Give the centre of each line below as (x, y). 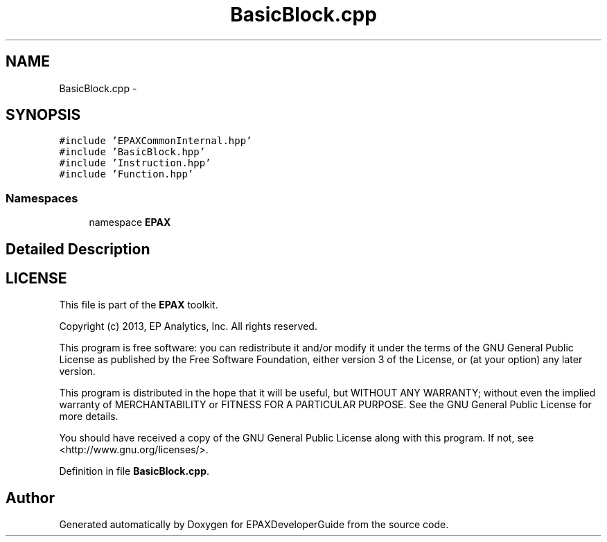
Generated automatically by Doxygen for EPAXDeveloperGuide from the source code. (254, 525)
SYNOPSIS (43, 115)
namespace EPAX (130, 222)
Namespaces (42, 198)
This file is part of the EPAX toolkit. (139, 305)
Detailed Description (78, 249)
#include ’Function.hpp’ (126, 174)
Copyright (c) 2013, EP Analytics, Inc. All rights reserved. (188, 326)
